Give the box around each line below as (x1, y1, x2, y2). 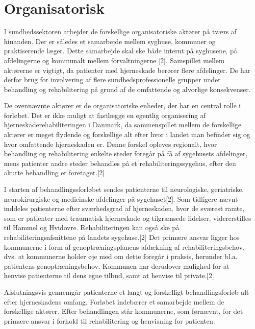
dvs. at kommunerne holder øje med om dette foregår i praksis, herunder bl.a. (4, 251, 238, 261)
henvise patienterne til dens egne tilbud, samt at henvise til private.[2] (4, 270, 214, 281)
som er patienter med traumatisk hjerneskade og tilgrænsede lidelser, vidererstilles (4, 212, 251, 223)
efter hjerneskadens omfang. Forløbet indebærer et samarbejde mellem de (4, 296, 225, 306)
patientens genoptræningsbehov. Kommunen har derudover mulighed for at (4, 260, 229, 271)
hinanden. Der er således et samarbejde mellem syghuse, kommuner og (4, 36, 216, 46)
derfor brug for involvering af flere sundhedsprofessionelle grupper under (4, 74, 221, 85)
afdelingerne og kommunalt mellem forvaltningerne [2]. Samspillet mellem (4, 55, 225, 65)
